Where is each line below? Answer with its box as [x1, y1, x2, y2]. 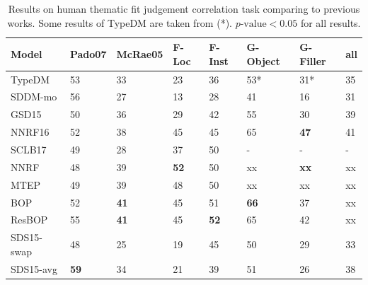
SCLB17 [11, 142, 47, 156]
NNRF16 [11, 124, 50, 139]
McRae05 [116, 46, 163, 61]
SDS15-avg [11, 261, 57, 276]
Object [246, 53, 280, 68]
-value [240, 18, 267, 29]
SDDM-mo [11, 89, 57, 104]
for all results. [300, 15, 361, 30]
